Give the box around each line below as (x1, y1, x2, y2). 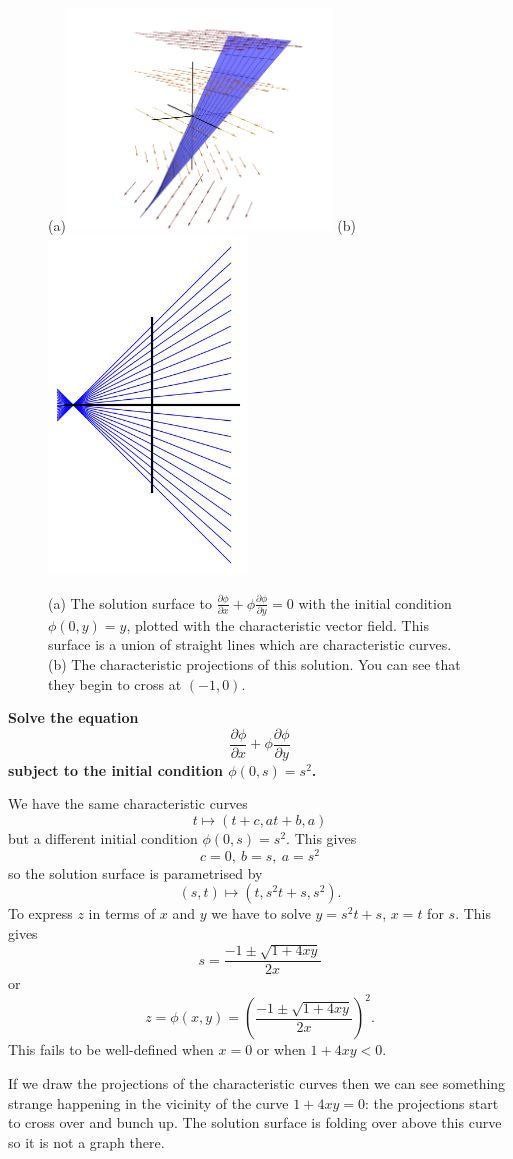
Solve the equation (8, 707, 139, 728)
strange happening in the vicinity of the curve (8, 1092, 289, 1113)
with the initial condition (298, 592, 452, 613)
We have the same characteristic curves (8, 793, 248, 814)
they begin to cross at (48, 673, 182, 694)
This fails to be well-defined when (8, 1039, 214, 1060)
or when (256, 1039, 306, 1060)
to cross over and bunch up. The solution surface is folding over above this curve (8, 1112, 502, 1133)
